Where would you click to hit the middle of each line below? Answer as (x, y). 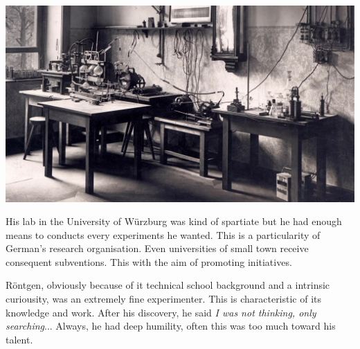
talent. (19, 339)
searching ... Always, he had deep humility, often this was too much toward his (171, 326)
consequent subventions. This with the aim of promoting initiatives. (149, 261)
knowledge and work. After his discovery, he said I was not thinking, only (161, 312)
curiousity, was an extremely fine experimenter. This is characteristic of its (164, 299)
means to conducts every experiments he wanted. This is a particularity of (163, 234)
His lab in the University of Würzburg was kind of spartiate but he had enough (174, 221)
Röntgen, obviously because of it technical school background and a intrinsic (168, 285)
